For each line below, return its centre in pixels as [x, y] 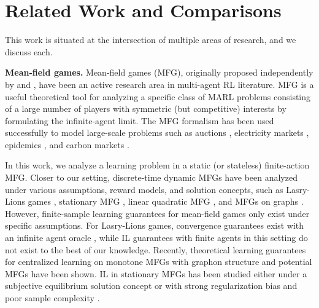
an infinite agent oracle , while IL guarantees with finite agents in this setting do [156, 238]
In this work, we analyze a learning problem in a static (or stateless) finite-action [157, 165]
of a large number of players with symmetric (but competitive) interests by [146, 109]
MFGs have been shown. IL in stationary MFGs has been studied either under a [156, 273]
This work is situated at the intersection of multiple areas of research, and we [151, 40]
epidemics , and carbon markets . [67, 144]
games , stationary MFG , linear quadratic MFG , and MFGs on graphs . [166, 201]
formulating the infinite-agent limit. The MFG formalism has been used [140, 120]
